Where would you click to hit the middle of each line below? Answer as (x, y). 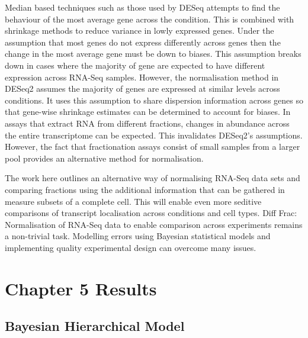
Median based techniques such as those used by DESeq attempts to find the (142, 7)
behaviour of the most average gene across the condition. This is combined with (150, 19)
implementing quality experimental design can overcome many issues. (131, 247)
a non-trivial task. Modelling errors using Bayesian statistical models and (138, 236)
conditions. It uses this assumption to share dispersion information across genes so (154, 100)
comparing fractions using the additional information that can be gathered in (145, 189)
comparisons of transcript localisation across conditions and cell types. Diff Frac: (151, 213)
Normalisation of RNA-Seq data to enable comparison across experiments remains (154, 224)
